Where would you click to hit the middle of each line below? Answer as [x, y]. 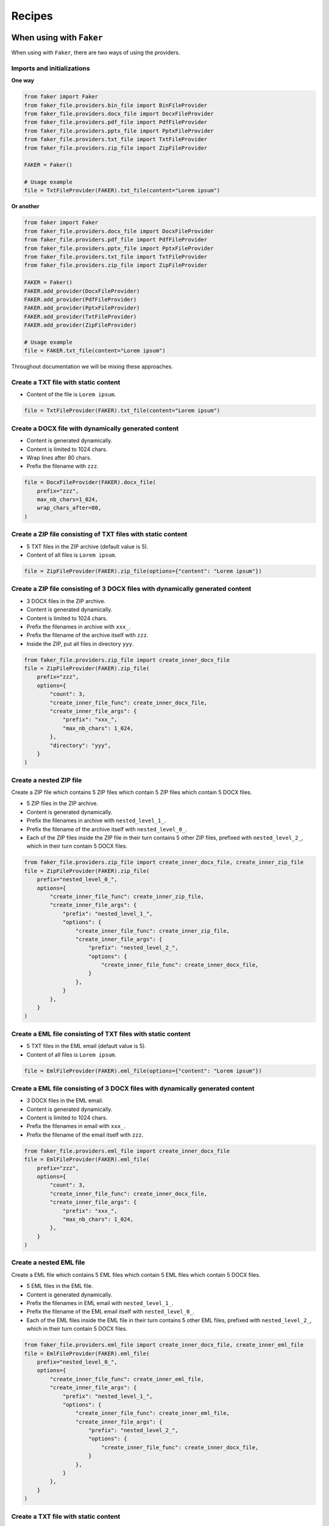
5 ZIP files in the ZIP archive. [62, 803]
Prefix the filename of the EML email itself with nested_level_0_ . [111, 1312]
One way [23, 81]
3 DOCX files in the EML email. [65, 1101]
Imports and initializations [51, 68]
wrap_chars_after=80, [69, 508]
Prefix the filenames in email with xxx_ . [76, 1126]
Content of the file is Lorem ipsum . [71, 394]
